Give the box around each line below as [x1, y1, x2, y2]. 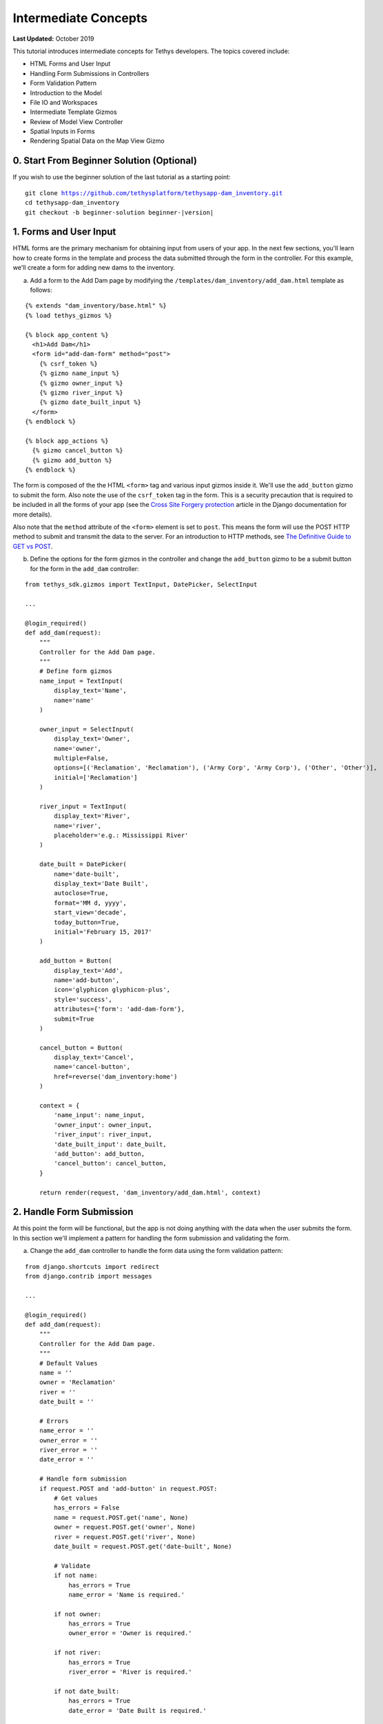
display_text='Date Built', [54, 880, 149, 888]
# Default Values [39, 1359, 98, 1367]
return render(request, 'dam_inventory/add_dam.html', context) [39, 1188, 261, 1196]
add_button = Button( [39, 957, 113, 965]
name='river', [54, 821, 102, 830]
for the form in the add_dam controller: [30, 564, 139, 572]
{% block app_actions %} [25, 437, 109, 445]
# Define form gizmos [39, 668, 113, 675]
